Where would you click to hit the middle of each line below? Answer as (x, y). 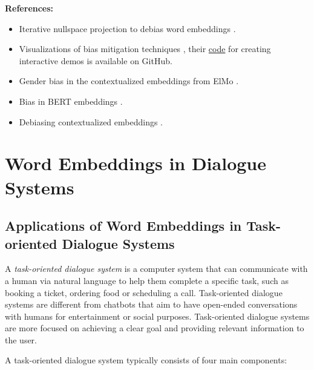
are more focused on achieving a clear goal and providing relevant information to (155, 328)
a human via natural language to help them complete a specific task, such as (147, 280)
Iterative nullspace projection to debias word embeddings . (127, 28)
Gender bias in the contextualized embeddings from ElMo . (129, 81)
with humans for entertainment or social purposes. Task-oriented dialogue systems (157, 316)
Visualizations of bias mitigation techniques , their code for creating (145, 49)
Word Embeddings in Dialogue (136, 163)
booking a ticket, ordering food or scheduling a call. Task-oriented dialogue (144, 292)
